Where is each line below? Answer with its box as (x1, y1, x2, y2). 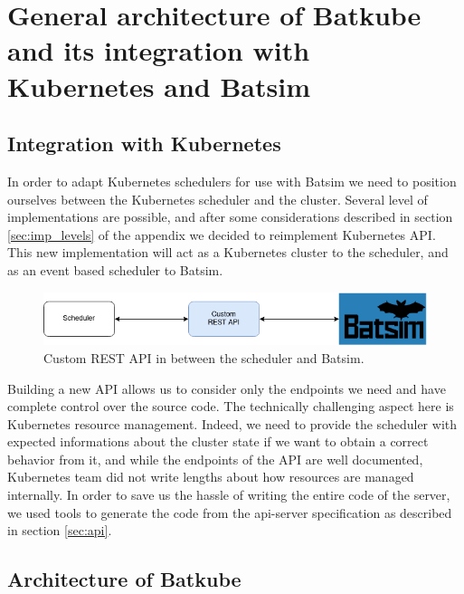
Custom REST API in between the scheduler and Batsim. (43, 348, 365, 367)
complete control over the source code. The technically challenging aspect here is (7, 397, 454, 416)
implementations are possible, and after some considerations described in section (7, 207, 453, 226)
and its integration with (7, 32, 310, 69)
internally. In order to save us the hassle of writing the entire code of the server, (7, 485, 450, 504)
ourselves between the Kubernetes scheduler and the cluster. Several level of (7, 189, 428, 208)
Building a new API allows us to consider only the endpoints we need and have (7, 378, 446, 398)
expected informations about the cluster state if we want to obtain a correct (7, 432, 429, 451)
